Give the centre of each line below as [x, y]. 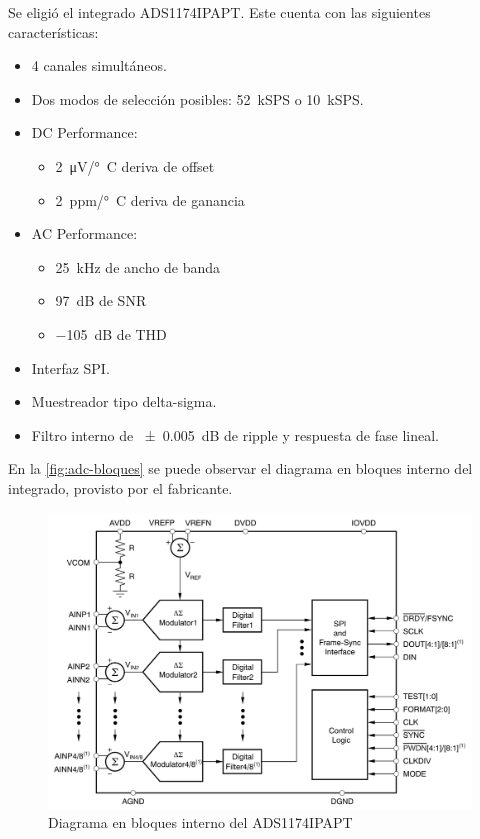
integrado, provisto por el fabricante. [120, 487]
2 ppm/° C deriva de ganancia [150, 199]
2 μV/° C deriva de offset [135, 165]
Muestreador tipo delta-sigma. [124, 401]
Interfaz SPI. [70, 367]
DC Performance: [84, 132]
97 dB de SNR [101, 300]
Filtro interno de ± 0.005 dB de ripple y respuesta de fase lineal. [235, 434]
